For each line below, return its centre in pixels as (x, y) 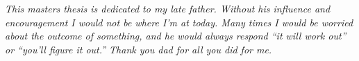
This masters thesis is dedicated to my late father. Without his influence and (168, 9)
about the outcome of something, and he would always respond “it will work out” (176, 36)
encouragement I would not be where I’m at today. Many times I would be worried (179, 22)
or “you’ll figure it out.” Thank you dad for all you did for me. (139, 49)
